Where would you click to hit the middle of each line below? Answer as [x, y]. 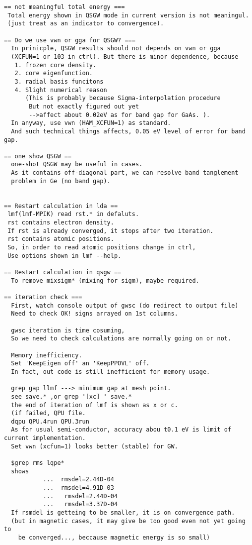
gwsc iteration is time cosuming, [68, 330]
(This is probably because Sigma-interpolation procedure [123, 98]
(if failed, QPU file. [48, 413]
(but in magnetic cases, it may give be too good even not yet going [128, 521]
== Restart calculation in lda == [61, 206]
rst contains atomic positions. [61, 239]
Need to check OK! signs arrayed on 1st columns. [94, 314]
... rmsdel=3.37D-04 [80, 504]
